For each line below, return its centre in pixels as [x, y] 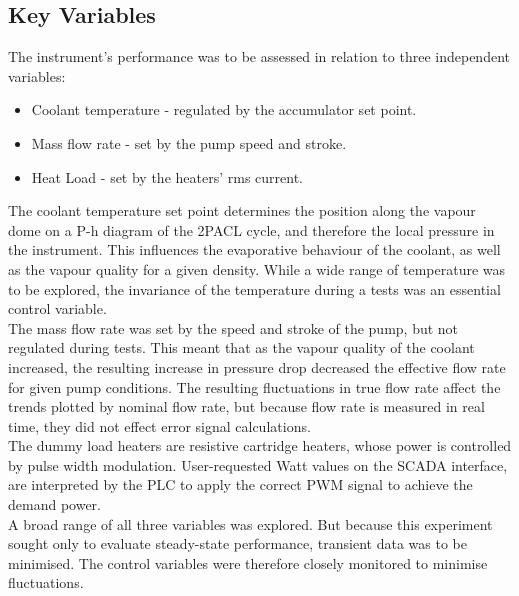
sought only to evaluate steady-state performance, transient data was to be [237, 543]
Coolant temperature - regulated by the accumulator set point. [224, 109]
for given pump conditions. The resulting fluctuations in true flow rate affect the [254, 386]
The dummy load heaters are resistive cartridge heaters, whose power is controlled [260, 445]
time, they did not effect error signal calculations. [159, 425]
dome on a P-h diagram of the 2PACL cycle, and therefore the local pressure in [251, 229]
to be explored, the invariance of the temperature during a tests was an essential [254, 288]
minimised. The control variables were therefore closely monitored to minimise [248, 562]
